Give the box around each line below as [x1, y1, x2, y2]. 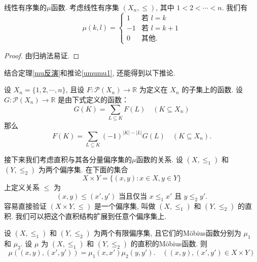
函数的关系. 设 [136, 154, 183, 165]
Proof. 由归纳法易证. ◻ [4, 50, 80, 61]
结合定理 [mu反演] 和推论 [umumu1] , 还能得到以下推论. [4, 67, 175, 78]
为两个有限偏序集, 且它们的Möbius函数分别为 [93, 228, 241, 238]
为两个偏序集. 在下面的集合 [38, 164, 128, 175]
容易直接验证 [4, 200, 47, 211]
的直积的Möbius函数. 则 [130, 238, 207, 249]
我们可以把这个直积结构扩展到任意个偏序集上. [15, 210, 167, 221]
